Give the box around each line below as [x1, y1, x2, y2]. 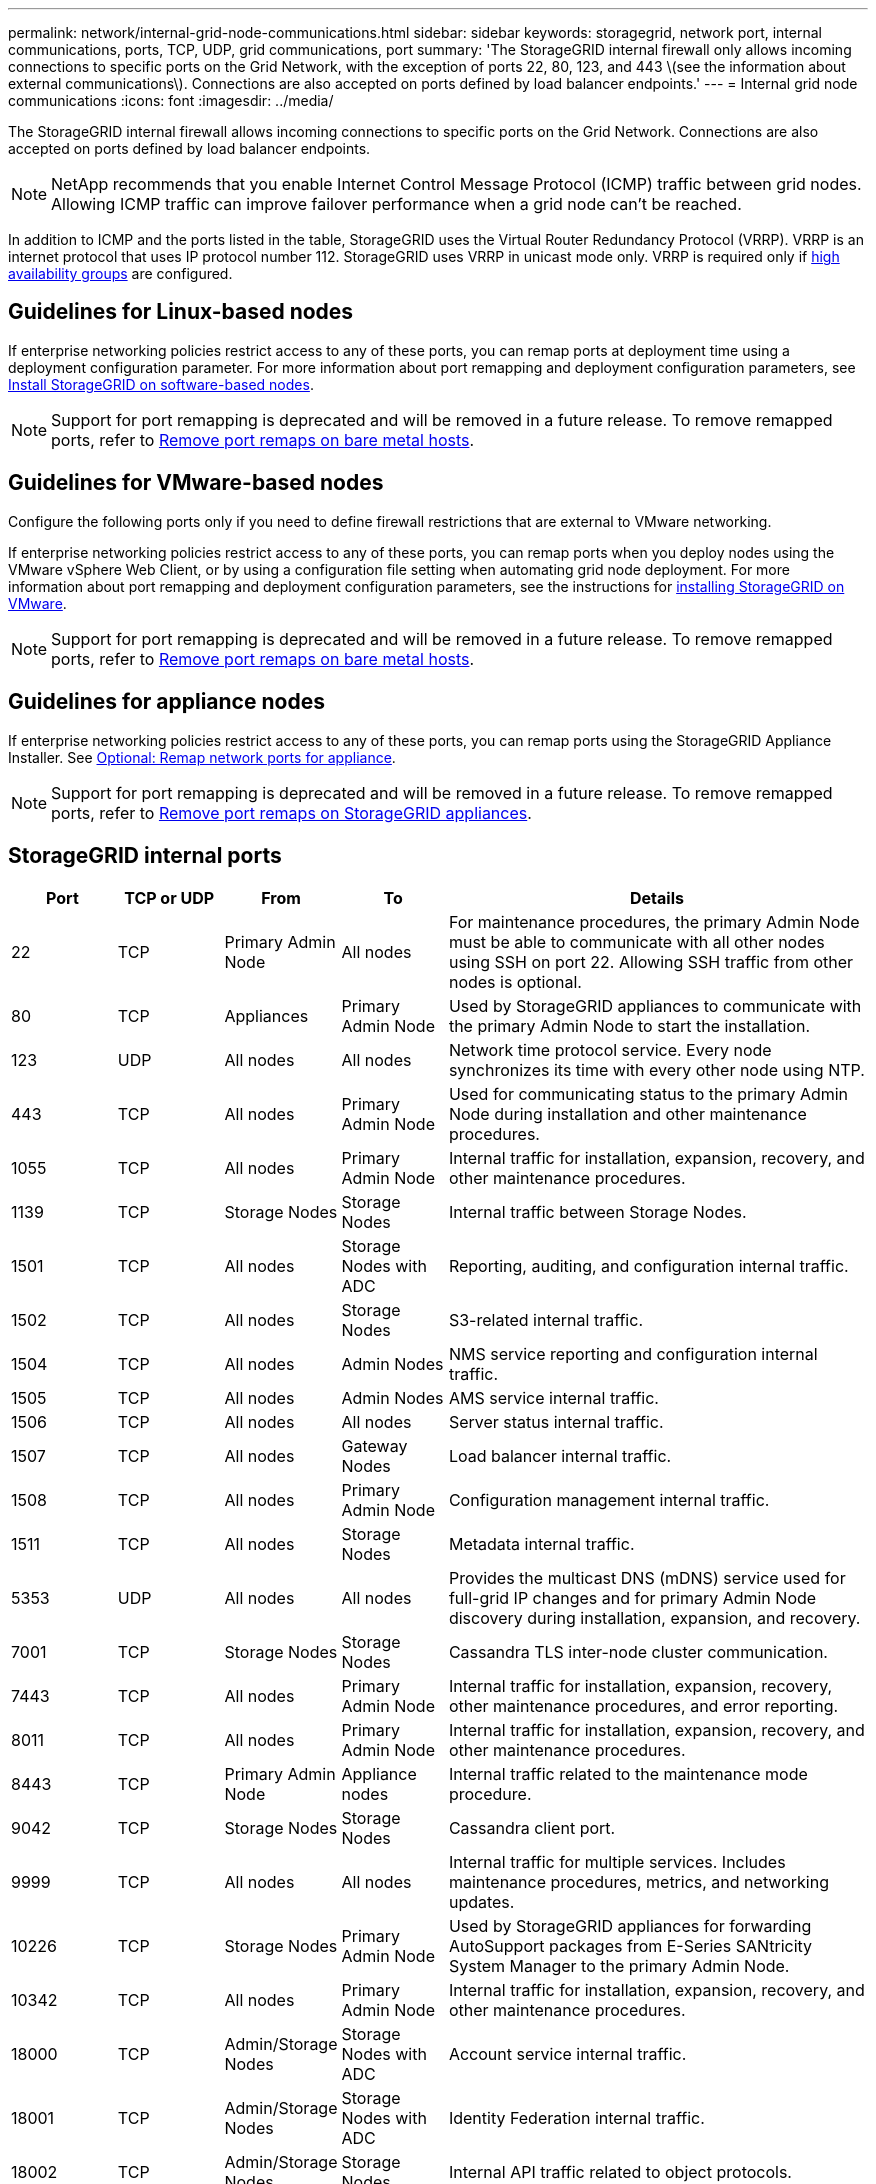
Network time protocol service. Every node [448, 1040, 772, 1061]
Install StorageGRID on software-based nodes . [8, 375, 314, 393]
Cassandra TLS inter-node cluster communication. [448, 1642, 828, 1663]
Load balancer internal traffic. [448, 1446, 672, 1467]
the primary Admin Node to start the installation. [448, 1016, 811, 1037]
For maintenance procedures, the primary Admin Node [448, 912, 860, 933]
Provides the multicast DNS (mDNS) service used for [448, 1568, 846, 1589]
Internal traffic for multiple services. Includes [448, 1852, 786, 1873]
